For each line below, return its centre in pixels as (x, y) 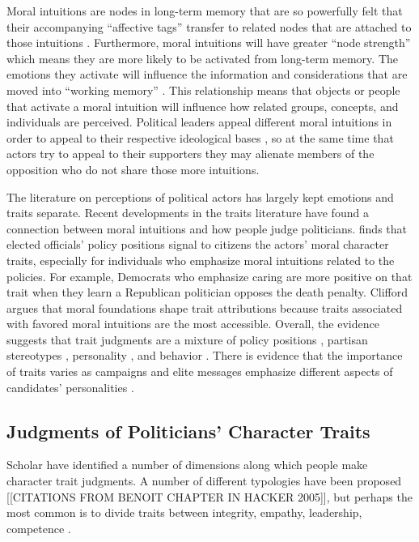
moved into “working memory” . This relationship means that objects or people (203, 90)
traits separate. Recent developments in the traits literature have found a (188, 213)
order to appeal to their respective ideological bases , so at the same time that (200, 137)
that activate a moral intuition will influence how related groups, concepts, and (203, 106)
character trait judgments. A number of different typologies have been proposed (204, 481)
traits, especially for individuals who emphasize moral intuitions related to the (201, 260)
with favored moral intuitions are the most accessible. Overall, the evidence (193, 324)
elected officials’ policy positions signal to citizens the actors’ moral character (198, 244)
